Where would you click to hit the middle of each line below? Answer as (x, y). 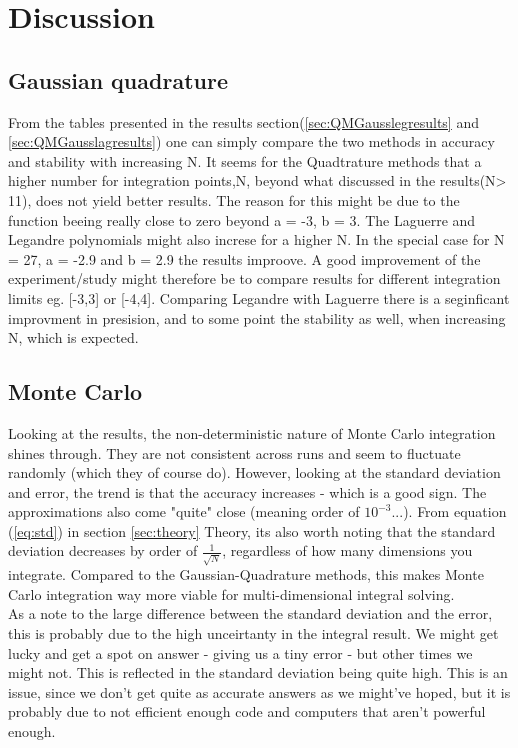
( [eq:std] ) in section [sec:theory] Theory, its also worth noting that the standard (252, 530)
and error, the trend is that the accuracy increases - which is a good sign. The (247, 491)
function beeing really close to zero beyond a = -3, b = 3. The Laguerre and (242, 219)
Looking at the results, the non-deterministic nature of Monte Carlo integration (252, 432)
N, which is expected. (73, 337)
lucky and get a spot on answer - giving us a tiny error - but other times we (240, 652)
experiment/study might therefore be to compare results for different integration (254, 278)
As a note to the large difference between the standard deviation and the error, (250, 613)
